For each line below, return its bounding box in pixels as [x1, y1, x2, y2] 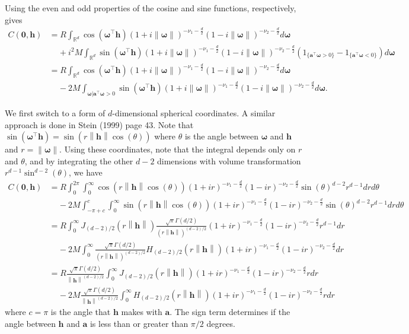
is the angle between [184, 130, 259, 142]
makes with [121, 306, 162, 318]
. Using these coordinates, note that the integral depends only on [59, 143, 296, 155]
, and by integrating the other [24, 154, 133, 167]
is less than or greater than [90, 317, 188, 329]
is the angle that [50, 306, 111, 318]
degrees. [206, 317, 235, 329]
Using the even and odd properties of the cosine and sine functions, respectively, [5, 2, 296, 14]
